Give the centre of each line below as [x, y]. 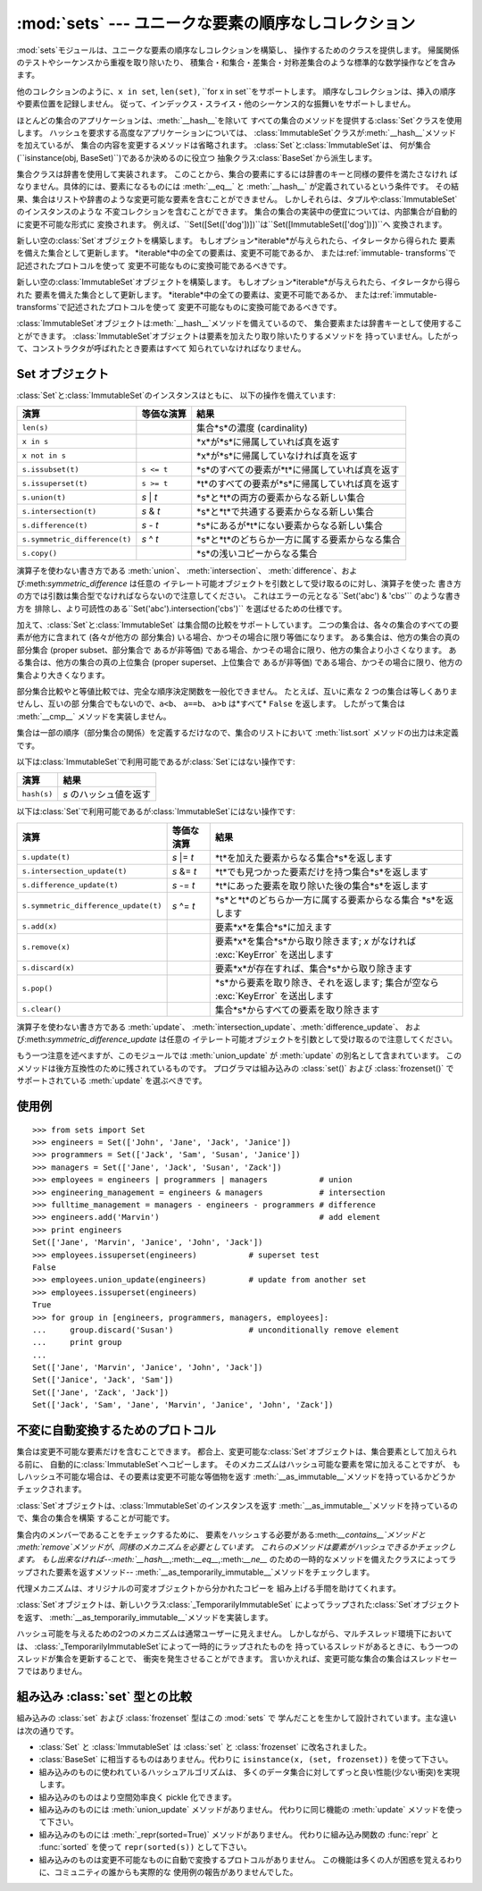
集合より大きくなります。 [63, 675]
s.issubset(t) [50, 469]
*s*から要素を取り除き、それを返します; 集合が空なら [327, 982]
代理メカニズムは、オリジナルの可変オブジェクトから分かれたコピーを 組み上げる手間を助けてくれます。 [209, 1588]
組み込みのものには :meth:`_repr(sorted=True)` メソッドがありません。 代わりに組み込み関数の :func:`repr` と [239, 1834]
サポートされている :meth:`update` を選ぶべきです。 [112, 1080]
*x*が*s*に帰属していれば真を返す [269, 442]
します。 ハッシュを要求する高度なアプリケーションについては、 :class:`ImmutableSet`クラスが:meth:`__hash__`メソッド [237, 132]
